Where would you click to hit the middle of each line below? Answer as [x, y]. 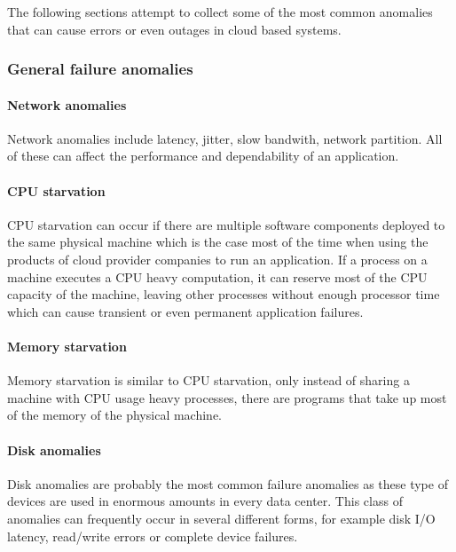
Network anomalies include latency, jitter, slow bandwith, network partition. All [225, 138]
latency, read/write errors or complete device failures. [153, 536]
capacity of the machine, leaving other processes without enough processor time [224, 294]
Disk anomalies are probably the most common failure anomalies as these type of [228, 483]
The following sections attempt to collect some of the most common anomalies [220, 12]
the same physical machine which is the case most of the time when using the [218, 242]
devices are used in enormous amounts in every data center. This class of [205, 501]
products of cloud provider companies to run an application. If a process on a [217, 259]
